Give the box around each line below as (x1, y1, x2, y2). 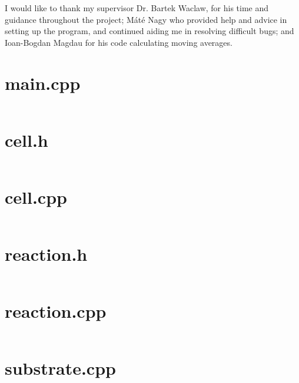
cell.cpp (5, 184, 67, 209)
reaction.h (5, 241, 88, 266)
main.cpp (5, 70, 81, 95)
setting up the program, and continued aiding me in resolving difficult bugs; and (5, 25, 294, 37)
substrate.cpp (5, 356, 116, 380)
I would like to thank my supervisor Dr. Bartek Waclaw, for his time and (5, 2, 269, 14)
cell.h (5, 127, 48, 152)
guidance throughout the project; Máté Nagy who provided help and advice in (5, 13, 287, 25)
